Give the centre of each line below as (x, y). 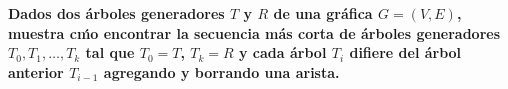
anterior (36, 71)
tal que (110, 52)
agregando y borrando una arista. (221, 71)
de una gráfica (323, 13)
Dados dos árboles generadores (116, 13)
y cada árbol (283, 52)
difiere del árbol (405, 52)
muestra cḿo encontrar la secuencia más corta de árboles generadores (254, 32)
